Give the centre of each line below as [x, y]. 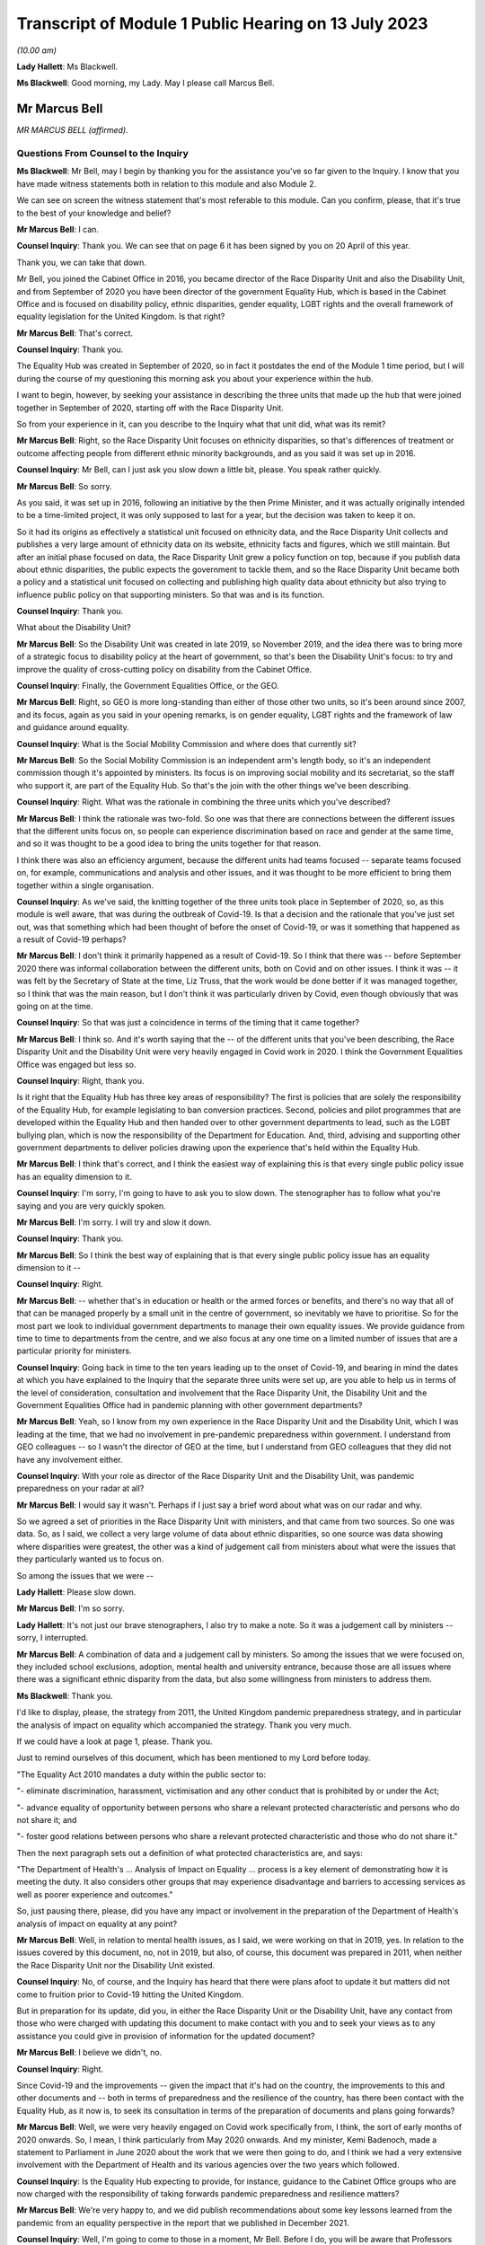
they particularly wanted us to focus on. [90, 1559]
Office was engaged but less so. [76, 1064]
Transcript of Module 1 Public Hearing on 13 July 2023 [222, 23]
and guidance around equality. [73, 727]
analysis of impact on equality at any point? [97, 1924]
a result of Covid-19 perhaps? [71, 939]
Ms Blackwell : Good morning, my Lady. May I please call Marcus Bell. [145, 83]
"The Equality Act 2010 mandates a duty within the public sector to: [141, 1774]
